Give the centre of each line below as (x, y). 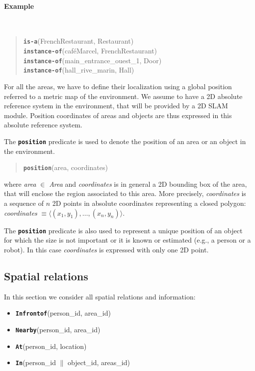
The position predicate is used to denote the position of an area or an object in (125, 141)
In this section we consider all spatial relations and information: (100, 296)
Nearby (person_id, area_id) (58, 329)
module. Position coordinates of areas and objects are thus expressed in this (118, 115)
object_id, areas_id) (99, 362)
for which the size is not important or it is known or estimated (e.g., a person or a (127, 240)
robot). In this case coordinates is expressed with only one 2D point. (106, 249)
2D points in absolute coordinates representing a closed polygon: (149, 203)
